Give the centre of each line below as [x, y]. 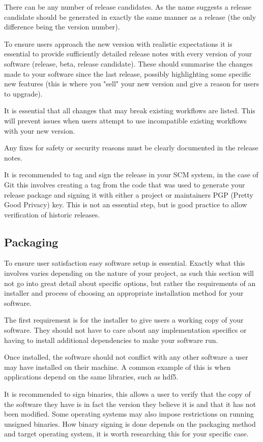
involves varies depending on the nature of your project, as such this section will [129, 273]
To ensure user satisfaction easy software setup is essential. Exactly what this [125, 263]
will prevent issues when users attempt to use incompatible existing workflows [126, 120]
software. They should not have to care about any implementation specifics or [125, 330]
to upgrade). [23, 93]
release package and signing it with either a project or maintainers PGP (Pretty [129, 194]
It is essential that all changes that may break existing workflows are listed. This [130, 110]
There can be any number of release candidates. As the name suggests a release [128, 7]
